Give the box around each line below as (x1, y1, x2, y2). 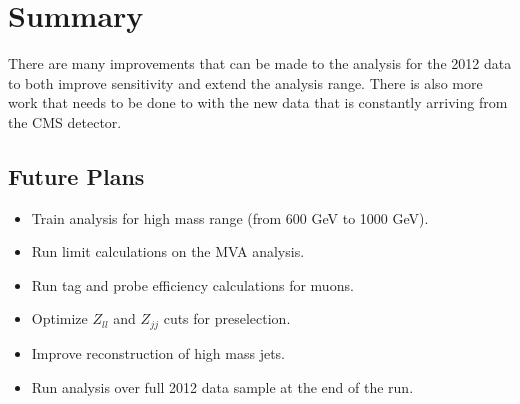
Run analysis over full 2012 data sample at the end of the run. (31, 376, 414, 397)
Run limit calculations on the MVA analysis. (31, 241, 305, 262)
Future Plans (8, 160, 145, 191)
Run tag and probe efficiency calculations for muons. (31, 274, 354, 295)
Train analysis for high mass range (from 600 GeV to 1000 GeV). (31, 207, 429, 228)
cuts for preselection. (163, 308, 291, 329)
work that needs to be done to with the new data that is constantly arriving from (8, 92, 508, 113)
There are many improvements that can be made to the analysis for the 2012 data (8, 53, 512, 74)
